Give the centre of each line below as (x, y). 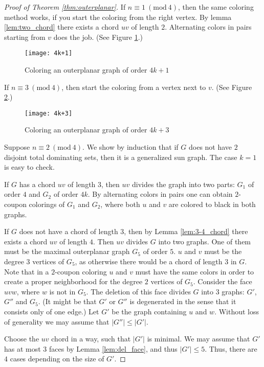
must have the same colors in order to (195, 271)
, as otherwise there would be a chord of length (149, 261)
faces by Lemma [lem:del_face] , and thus (113, 348)
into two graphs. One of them (205, 241)
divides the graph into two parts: (183, 184)
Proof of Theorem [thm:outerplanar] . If (65, 7)
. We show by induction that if (130, 147)
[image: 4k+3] (49, 113)
